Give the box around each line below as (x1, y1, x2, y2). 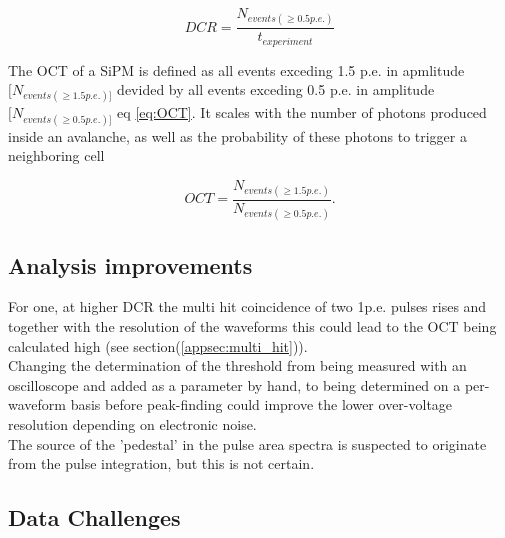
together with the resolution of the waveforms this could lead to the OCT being (8, 316, 497, 337)
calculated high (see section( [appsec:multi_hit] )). (8, 335, 308, 356)
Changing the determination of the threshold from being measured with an (8, 355, 467, 376)
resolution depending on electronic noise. (8, 414, 257, 434)
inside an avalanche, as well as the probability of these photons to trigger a (8, 125, 467, 146)
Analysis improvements (8, 249, 253, 280)
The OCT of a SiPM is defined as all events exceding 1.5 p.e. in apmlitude (8, 59, 465, 80)
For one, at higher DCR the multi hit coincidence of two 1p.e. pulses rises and (8, 296, 487, 317)
